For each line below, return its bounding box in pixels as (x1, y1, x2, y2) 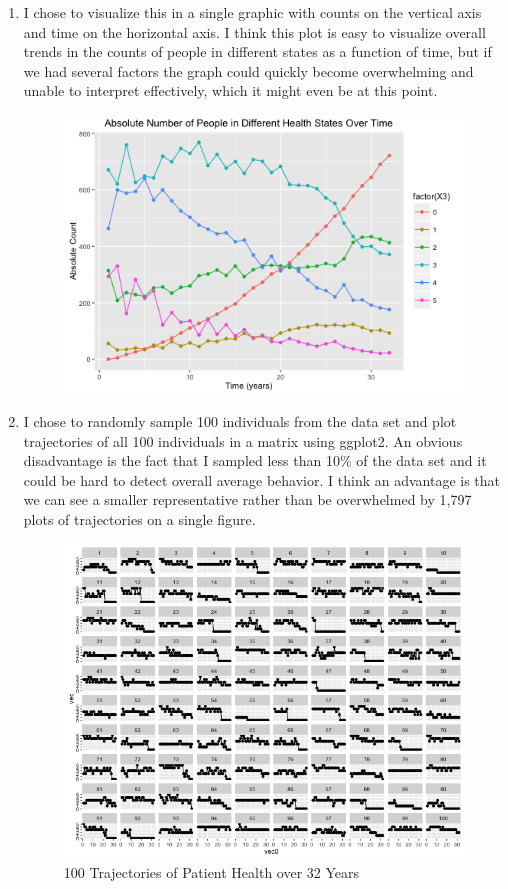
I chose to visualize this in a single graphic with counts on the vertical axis (23, 2, 482, 22)
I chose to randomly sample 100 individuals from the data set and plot (23, 411, 457, 432)
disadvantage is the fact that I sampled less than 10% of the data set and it (23, 450, 487, 471)
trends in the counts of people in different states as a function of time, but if (23, 41, 492, 62)
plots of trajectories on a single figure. (23, 509, 256, 530)
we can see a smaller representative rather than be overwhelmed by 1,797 (23, 489, 472, 510)
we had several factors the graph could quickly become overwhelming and (23, 60, 474, 81)
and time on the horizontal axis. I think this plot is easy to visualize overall (23, 21, 486, 42)
